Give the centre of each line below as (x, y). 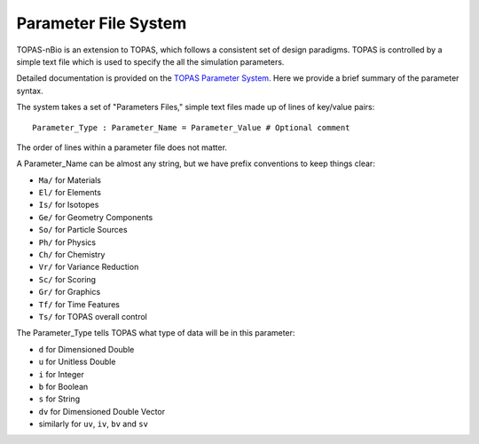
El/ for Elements (70, 193)
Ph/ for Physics (67, 242)
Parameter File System (102, 23)
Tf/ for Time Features (79, 304)
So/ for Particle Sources (83, 230)
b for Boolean (63, 386)
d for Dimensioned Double (86, 349)
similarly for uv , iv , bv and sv (93, 424)
